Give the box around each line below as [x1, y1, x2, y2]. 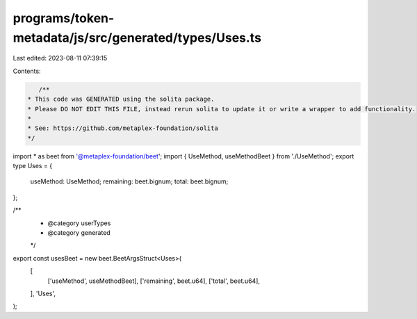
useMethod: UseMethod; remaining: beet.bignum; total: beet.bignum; [30, 177, 229, 186]
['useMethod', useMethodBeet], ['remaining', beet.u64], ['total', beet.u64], [47, 277, 261, 285]
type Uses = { [13, 162, 52, 170]
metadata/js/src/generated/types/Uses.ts [13, 30, 262, 45]
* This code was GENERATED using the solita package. [27, 95, 215, 104]
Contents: [13, 67, 41, 75]
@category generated [47, 229, 111, 236]
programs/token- [13, 10, 115, 26]
